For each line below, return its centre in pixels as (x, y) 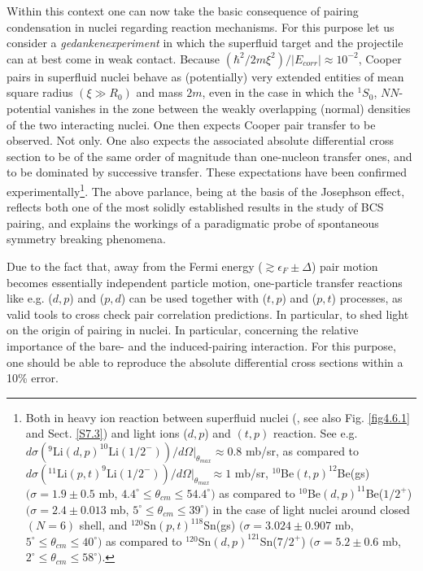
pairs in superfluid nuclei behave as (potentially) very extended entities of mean (205, 76)
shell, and (103, 525)
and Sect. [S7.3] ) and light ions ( (107, 433)
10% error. (33, 378)
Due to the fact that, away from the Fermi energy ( (135, 266)
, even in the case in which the (278, 92)
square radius (40, 92)
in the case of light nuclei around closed (311, 509)
